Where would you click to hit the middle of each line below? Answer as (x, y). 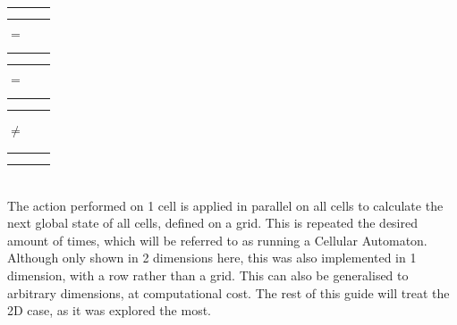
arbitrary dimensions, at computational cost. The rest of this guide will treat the (228, 292)
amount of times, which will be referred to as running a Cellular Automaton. (217, 240)
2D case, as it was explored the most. (109, 310)
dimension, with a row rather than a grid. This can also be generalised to (208, 275)
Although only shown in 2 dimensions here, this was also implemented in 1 (212, 258)
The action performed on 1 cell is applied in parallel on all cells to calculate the (225, 205)
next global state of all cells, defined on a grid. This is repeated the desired (212, 223)
